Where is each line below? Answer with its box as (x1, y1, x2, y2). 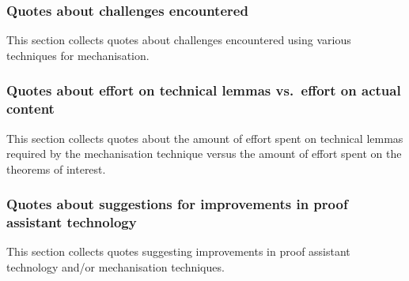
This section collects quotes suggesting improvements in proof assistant (6, 243, 350, 260)
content (6, 99, 55, 118)
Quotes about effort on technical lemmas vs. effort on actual (6, 81, 401, 100)
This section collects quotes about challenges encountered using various (6, 32, 351, 48)
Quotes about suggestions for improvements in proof (6, 194, 348, 214)
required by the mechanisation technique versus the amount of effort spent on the (6, 145, 402, 162)
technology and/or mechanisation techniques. (6, 259, 225, 275)
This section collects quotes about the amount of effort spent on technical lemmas (6, 129, 403, 146)
